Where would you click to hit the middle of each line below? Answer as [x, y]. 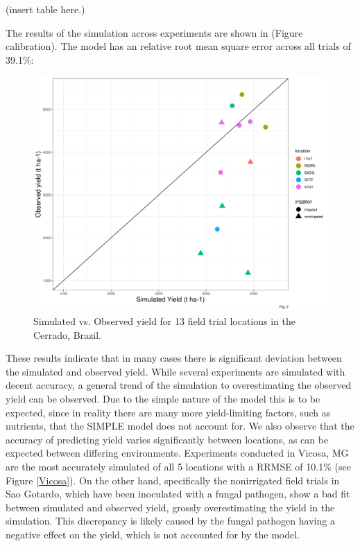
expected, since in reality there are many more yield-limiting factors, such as [168, 412]
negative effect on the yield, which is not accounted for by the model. [153, 534]
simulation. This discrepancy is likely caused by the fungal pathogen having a [170, 521]
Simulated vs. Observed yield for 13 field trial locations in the [164, 321]
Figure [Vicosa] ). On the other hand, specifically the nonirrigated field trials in [173, 480]
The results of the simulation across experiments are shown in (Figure [154, 32]
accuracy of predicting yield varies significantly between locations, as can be [167, 439]
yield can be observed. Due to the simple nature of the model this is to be [163, 399]
